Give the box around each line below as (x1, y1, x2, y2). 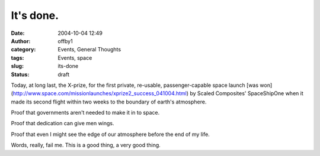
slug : (11, 63, 24, 70)
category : (11, 46, 36, 53)
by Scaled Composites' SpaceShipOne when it (190, 90, 303, 97)
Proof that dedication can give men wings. (11, 120, 115, 127)
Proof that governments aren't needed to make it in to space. (11, 109, 160, 116)
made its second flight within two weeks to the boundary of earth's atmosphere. (11, 98, 207, 105)
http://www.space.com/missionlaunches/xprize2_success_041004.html (12, 90, 187, 97)
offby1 (57, 37, 73, 44)
